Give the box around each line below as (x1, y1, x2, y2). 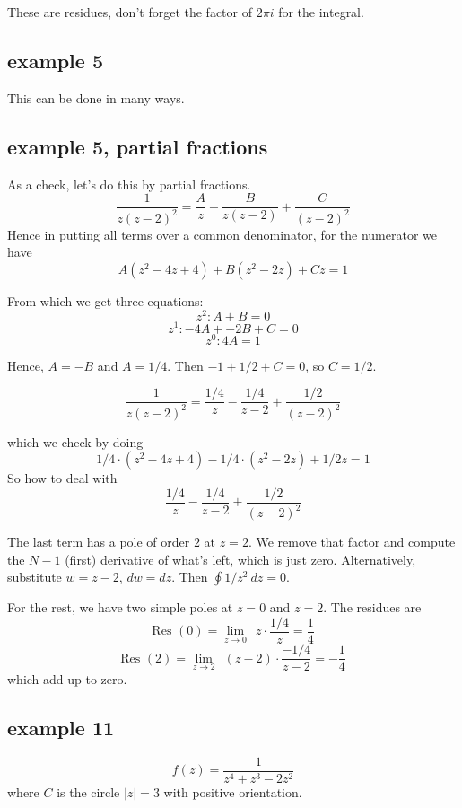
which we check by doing (7, 432, 144, 451)
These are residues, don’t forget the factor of (7, 3, 252, 21)
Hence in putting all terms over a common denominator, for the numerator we (7, 224, 438, 243)
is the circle (57, 782, 120, 801)
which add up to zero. (7, 670, 127, 689)
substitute (7, 567, 62, 586)
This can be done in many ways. (7, 88, 185, 107)
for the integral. (278, 3, 364, 21)
